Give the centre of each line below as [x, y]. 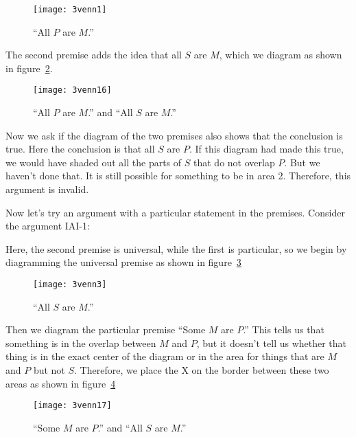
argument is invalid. [47, 189]
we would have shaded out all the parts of [94, 162]
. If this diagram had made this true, [266, 149]
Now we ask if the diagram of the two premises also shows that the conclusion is [174, 135]
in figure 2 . [29, 68]
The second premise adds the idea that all [94, 55]
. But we [302, 162]
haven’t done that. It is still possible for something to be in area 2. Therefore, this [178, 176]
